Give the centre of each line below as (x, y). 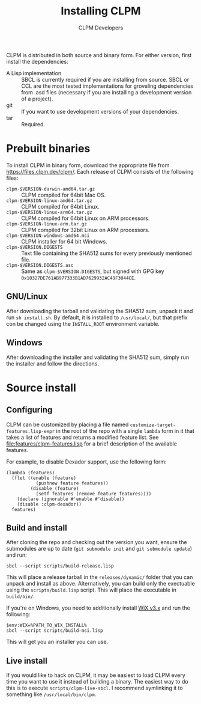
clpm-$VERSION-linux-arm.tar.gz (46, 224)
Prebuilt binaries (48, 149)
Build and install (37, 528)
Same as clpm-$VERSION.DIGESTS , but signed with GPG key (93, 271)
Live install (27, 660)
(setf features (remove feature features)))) (94, 494)
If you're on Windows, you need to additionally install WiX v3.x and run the (98, 608)
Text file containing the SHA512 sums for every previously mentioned (106, 253)
